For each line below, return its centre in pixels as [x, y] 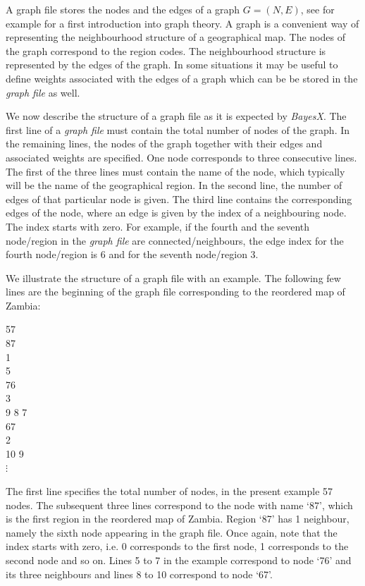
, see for [317, 9]
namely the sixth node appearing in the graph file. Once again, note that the [172, 532]
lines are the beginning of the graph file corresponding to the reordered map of [175, 292]
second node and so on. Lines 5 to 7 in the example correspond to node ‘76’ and [179, 560]
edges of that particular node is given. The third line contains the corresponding [179, 199]
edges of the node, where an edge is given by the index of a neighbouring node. [176, 213]
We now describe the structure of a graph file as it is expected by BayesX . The [176, 116]
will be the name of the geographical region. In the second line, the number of [174, 185]
